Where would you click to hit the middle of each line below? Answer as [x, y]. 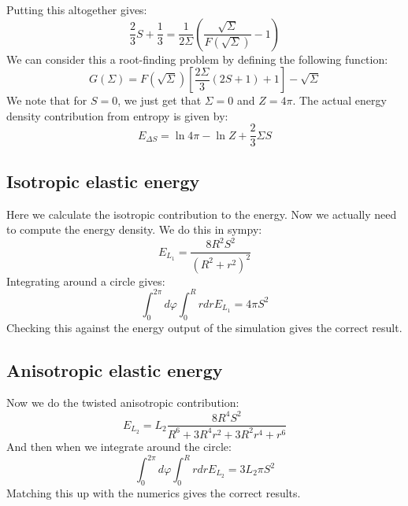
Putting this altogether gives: [77, 9]
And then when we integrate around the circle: [119, 446]
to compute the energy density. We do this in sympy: [134, 229]
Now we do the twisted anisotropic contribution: [123, 403]
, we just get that [159, 100]
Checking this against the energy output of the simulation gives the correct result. [204, 327]
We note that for [47, 100]
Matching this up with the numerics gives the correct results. [154, 492]
